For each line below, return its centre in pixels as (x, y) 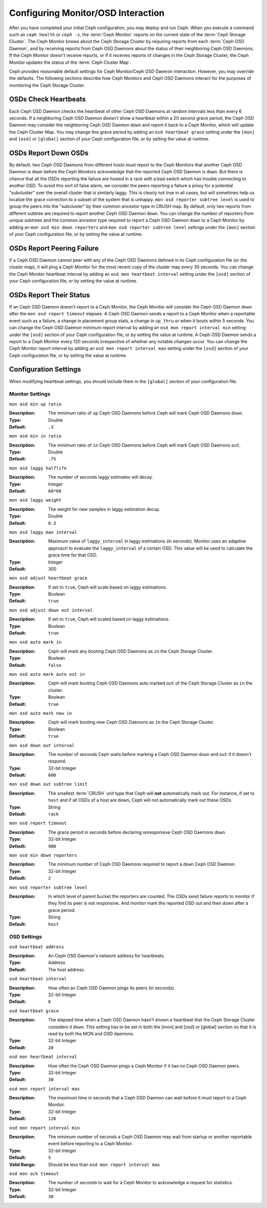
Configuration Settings (45, 370)
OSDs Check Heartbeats (47, 99)
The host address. (67, 969)
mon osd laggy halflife (38, 468)
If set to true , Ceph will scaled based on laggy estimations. (109, 619)
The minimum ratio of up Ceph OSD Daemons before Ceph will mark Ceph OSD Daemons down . (146, 413)
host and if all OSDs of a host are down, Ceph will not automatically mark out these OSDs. (140, 800)
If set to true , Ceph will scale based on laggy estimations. (108, 587)
